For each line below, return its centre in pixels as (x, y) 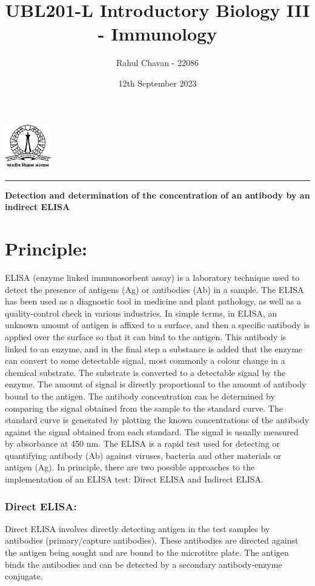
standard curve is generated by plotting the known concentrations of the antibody (157, 420)
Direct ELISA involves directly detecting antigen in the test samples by (138, 528)
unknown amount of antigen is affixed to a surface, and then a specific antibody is (157, 325)
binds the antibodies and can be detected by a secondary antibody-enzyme (144, 564)
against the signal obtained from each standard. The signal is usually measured (152, 431)
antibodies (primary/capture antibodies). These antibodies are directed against (152, 540)
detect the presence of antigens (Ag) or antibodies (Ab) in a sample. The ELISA (154, 289)
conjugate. (24, 576)
